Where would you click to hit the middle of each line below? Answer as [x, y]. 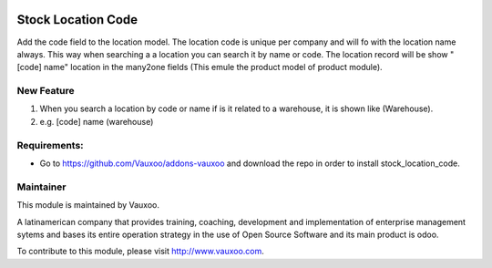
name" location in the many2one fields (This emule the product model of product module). [213, 67]
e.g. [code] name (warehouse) [97, 121]
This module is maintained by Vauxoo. [88, 205]
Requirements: [50, 145]
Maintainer [41, 187]
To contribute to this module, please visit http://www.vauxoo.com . [140, 252]
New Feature [46, 91]
